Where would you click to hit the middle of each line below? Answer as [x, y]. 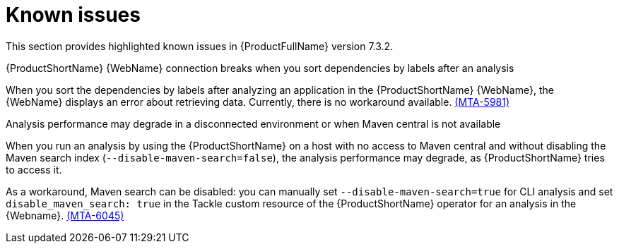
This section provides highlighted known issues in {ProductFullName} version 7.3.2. [200, 46]
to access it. [34, 169]
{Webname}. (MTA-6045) [65, 215]
